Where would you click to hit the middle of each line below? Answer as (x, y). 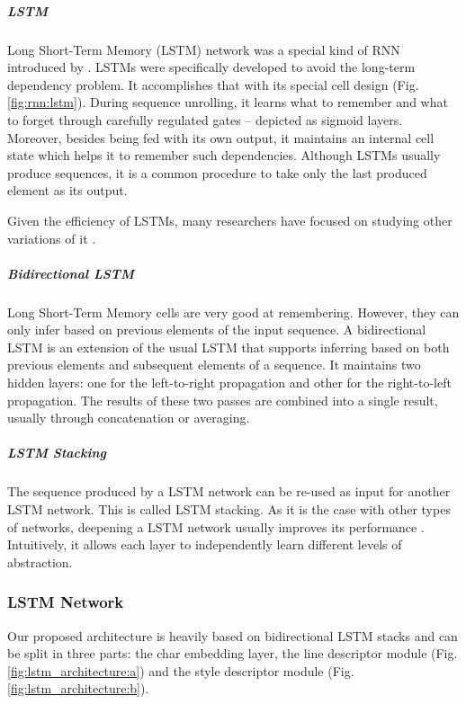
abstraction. (40, 561)
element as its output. (67, 190)
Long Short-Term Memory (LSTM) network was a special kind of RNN (204, 49)
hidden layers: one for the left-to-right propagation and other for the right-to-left (229, 383)
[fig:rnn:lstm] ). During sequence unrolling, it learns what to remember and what (228, 102)
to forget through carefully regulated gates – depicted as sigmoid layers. (205, 119)
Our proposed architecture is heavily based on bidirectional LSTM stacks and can (233, 635)
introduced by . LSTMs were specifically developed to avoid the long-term (211, 67)
